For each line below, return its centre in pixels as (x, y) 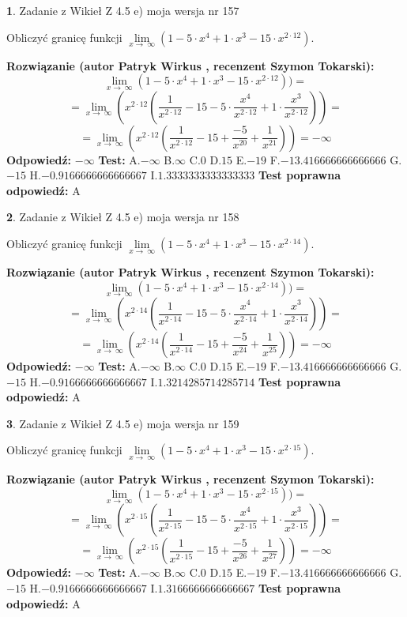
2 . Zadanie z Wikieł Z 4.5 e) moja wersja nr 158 (123, 217)
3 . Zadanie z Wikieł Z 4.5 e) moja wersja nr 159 (123, 423)
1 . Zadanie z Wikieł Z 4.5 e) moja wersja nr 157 (123, 10)
